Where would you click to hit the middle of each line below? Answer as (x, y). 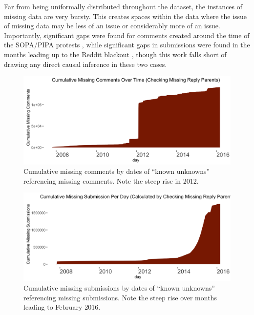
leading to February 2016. (62, 307)
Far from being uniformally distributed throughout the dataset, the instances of (123, 6)
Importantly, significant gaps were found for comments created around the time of (127, 35)
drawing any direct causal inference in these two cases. (85, 64)
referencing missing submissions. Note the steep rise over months (120, 297)
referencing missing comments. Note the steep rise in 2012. (111, 180)
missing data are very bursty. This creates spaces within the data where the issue (126, 16)
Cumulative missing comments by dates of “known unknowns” (117, 171)
